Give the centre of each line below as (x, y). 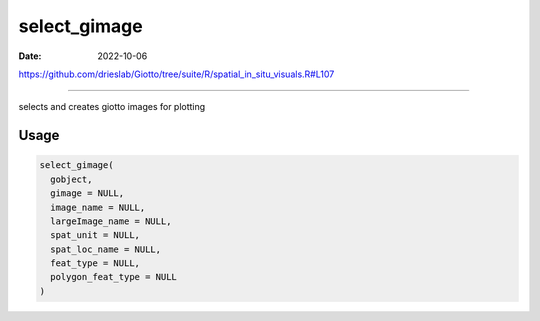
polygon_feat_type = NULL (113, 277)
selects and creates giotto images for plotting (112, 107)
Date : (30, 56)
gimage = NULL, (87, 193)
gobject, (71, 179)
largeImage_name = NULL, (111, 221)
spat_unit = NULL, (95, 235)
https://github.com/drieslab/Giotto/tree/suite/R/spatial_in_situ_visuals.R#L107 (176, 74)
